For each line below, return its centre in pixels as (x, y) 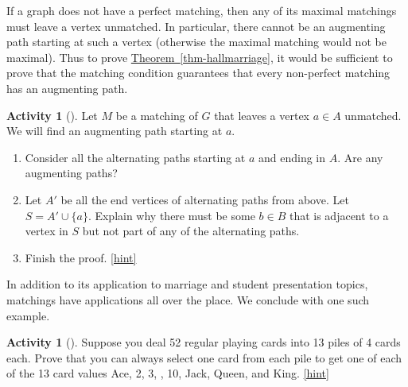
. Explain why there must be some (171, 215)
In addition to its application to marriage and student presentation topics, (187, 284)
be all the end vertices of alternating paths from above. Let (205, 199)
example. (28, 315)
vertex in (47, 231)
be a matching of (157, 115)
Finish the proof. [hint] (81, 257)
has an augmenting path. (67, 88)
